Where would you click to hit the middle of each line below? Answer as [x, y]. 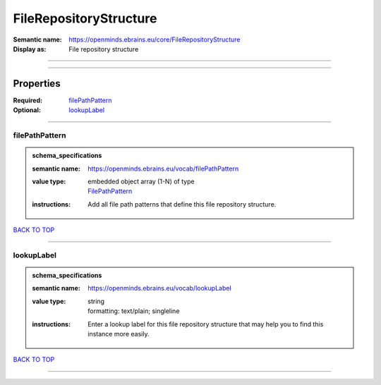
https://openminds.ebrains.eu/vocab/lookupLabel [160, 288]
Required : [28, 100]
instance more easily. [119, 334]
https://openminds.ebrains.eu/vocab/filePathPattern [163, 169]
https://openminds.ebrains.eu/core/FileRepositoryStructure [155, 39]
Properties [37, 84]
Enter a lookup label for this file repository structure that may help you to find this [206, 324]
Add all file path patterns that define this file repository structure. [182, 204]
